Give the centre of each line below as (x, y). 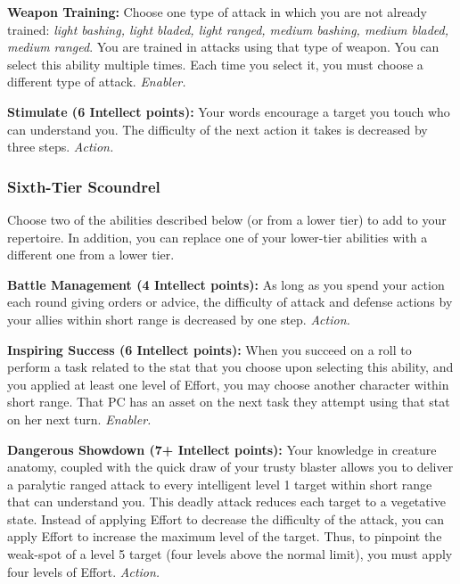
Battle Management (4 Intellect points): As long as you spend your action (226, 284)
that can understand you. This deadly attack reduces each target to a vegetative (226, 502)
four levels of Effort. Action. (84, 571)
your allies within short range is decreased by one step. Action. (179, 319)
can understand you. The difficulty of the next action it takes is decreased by (218, 129)
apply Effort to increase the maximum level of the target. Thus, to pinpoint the (225, 536)
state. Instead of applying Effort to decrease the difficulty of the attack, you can (226, 518)
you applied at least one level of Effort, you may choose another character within (228, 384)
